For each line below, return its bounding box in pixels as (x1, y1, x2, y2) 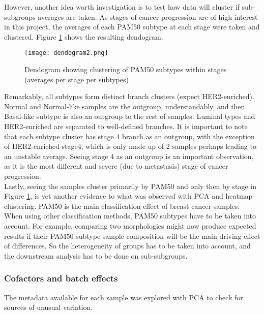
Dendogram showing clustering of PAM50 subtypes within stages (24, 64, 227, 75)
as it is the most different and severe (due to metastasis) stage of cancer (4, 161, 228, 171)
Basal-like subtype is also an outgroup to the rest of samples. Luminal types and (4, 111, 255, 121)
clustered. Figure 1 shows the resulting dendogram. (4, 31, 163, 42)
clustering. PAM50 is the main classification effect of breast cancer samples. (4, 200, 240, 211)
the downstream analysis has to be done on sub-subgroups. (4, 250, 188, 261)
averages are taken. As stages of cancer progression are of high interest (38, 11, 258, 22)
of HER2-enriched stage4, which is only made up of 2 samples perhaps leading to (4, 141, 256, 151)
